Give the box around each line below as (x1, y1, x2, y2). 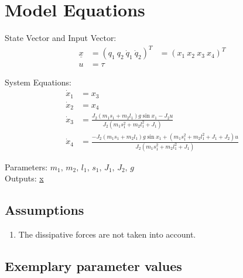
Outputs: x (5, 172, 44, 184)
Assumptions (5, 201, 84, 219)
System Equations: (5, 76, 71, 88)
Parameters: (5, 160, 48, 173)
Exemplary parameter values (5, 257, 182, 275)
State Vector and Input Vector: (5, 32, 117, 44)
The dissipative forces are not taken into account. (18, 228, 196, 241)
